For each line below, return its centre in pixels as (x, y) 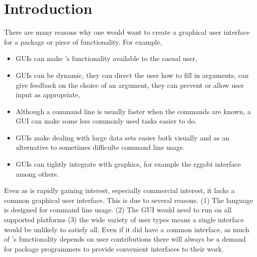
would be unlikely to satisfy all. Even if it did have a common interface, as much (127, 229)
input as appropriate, (48, 95)
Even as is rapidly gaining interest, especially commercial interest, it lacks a (119, 190)
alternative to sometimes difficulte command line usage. (100, 147)
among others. (37, 173)
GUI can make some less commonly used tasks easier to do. (106, 121)
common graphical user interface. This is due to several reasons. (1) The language (128, 200)
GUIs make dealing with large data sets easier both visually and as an (123, 137)
